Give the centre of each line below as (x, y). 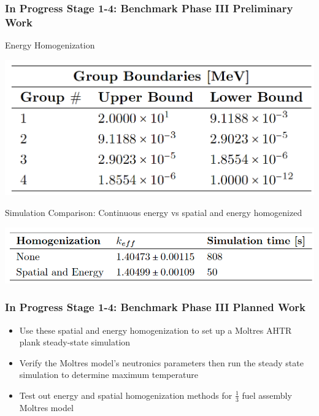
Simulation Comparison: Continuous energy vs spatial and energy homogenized (154, 212)
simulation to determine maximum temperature (109, 375)
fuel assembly (267, 395)
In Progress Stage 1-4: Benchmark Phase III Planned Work (155, 307)
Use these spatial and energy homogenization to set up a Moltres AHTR (156, 330)
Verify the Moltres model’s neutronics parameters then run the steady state (161, 362)
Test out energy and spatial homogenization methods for (126, 395)
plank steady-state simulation (75, 342)
